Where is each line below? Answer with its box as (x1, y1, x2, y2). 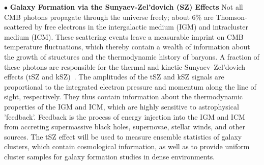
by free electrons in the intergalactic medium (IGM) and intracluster (34, 21, 249, 32)
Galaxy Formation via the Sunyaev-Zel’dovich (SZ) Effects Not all (10, 2, 243, 12)
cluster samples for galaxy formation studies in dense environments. (4, 151, 215, 161)
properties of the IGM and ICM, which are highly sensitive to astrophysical (4, 101, 239, 112)
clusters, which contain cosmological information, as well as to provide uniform (4, 141, 250, 152)
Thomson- (216, 11, 247, 22)
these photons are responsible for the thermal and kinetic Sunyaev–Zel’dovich (4, 61, 246, 72)
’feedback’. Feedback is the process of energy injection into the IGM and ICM (4, 111, 245, 122)
